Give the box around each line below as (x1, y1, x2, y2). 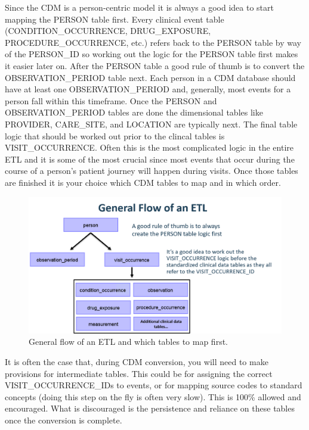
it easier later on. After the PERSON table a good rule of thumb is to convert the (5, 59, 305, 71)
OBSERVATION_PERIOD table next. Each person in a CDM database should (5, 71, 296, 83)
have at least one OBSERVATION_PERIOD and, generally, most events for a (5, 83, 291, 95)
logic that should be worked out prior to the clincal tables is (5, 129, 225, 142)
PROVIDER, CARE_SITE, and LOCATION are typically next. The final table (5, 117, 298, 130)
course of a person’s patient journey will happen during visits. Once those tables (5, 164, 298, 177)
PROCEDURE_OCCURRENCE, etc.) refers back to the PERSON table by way (5, 36, 301, 48)
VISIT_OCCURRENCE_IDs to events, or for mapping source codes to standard (5, 379, 302, 391)
